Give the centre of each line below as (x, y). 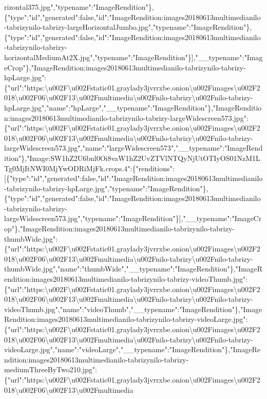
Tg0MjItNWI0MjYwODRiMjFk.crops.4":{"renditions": (89, 168)
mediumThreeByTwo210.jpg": (51, 369)
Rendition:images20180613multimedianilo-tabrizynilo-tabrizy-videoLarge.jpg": (126, 319)
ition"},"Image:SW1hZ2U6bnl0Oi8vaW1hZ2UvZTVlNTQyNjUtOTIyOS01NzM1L (132, 158)
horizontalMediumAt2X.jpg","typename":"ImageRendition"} (98, 57)
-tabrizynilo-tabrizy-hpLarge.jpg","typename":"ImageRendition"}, (106, 188)
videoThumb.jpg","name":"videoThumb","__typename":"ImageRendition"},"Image (133, 309)
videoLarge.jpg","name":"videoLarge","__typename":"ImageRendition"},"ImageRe (132, 349)
